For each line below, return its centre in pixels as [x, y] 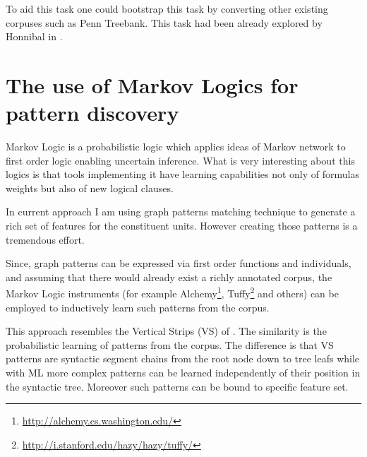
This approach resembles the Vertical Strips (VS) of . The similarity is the [166, 331]
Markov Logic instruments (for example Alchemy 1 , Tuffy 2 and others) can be [172, 292]
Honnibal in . [34, 36]
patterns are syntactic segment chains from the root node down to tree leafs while [183, 358]
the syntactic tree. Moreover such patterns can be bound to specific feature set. [177, 386]
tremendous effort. [45, 239]
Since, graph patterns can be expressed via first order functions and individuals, [179, 263]
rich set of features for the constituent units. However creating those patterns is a [182, 226]
